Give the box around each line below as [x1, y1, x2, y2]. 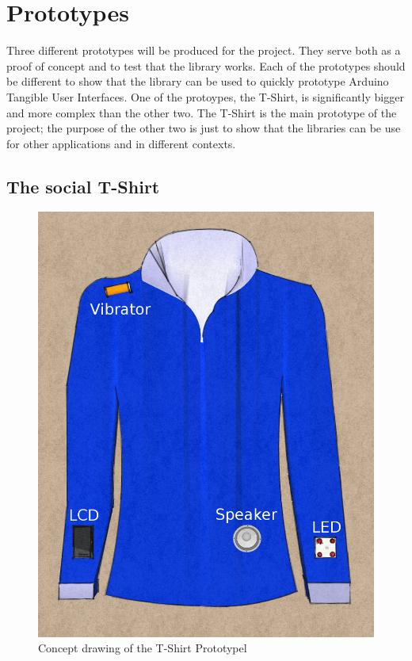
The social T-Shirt [6, 174, 160, 198]
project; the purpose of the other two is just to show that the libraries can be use [6, 120, 401, 136]
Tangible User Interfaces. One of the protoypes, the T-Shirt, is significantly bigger [6, 88, 404, 105]
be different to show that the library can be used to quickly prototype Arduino [6, 73, 389, 90]
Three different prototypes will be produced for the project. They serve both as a [6, 42, 401, 59]
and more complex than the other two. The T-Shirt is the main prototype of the [6, 104, 397, 120]
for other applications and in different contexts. [6, 135, 236, 151]
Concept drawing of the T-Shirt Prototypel [38, 640, 247, 656]
